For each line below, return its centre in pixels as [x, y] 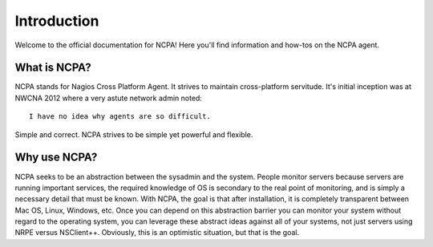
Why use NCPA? [56, 158]
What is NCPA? [53, 68]
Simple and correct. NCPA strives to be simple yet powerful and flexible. [134, 134]
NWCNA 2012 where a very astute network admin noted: [108, 98]
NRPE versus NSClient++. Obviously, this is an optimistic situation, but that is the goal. [157, 233]
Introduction [57, 21]
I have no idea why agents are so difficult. [120, 117]
